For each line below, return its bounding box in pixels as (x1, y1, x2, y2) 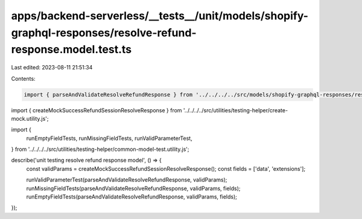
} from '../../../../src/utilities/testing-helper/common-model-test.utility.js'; (11, 145, 189, 153)
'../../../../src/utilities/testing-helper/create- (183, 106, 288, 114)
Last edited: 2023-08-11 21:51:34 (11, 64, 93, 71)
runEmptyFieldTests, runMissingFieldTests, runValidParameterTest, (26, 135, 192, 142)
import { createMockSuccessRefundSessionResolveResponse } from (11, 106, 182, 114)
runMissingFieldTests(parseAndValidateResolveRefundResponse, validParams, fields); (26, 185, 241, 192)
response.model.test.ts (11, 43, 132, 57)
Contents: (11, 75, 36, 82)
